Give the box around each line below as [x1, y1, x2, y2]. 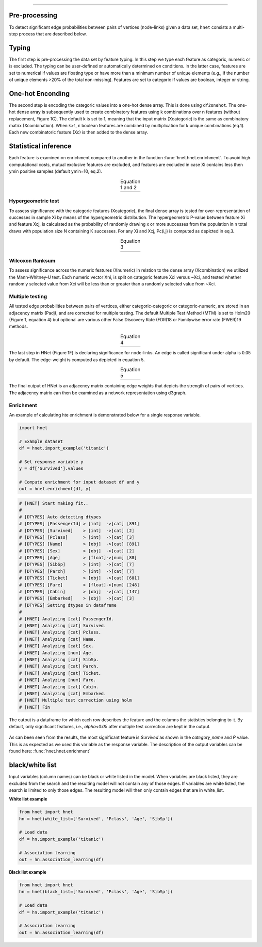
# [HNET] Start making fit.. [19, 500, 89, 506]
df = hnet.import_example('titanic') [19, 446, 109, 451]
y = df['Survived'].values [19, 466, 83, 471]
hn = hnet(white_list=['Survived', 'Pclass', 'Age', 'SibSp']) [19, 816, 173, 821]
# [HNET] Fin [19, 704, 50, 710]
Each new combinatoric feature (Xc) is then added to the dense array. [9, 129, 148, 135]
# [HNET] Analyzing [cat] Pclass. [19, 630, 101, 635]
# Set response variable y [19, 459, 83, 465]
